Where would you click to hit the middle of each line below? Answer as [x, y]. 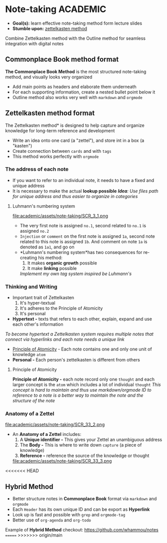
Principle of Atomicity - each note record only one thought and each [83, 379]
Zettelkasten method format [50, 113]
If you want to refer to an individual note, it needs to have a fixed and [83, 180]
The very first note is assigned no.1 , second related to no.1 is [83, 225]
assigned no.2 [34, 231]
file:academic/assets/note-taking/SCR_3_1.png [60, 216]
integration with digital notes [34, 43]
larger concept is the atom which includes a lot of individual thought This [86, 385]
